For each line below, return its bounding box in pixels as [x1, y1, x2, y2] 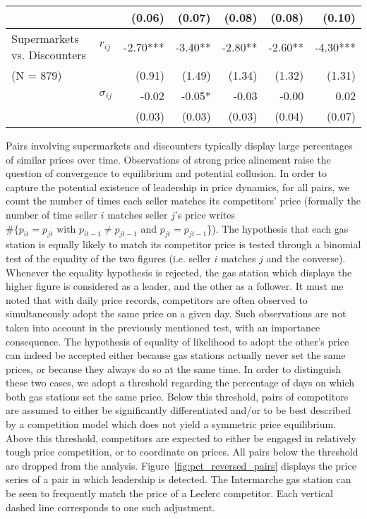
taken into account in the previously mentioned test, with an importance [6, 319, 320, 334]
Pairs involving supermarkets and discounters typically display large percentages [6, 138, 353, 152]
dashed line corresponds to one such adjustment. [6, 499, 215, 514]
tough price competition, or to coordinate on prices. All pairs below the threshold [6, 444, 359, 459]
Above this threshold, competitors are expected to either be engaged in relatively [6, 430, 356, 445]
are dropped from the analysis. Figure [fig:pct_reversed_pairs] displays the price [6, 458, 356, 472]
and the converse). [266, 250, 346, 265]
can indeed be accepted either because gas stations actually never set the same [6, 348, 346, 362]
